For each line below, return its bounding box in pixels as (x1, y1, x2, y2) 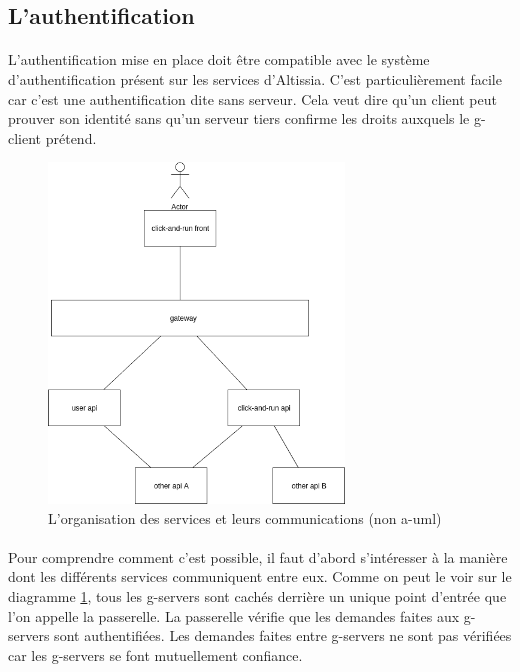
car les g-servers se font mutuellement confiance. (8, 644, 303, 665)
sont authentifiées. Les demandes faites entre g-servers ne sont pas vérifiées (54, 625, 512, 646)
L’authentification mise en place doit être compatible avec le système (8, 49, 430, 70)
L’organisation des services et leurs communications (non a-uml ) (48, 507, 442, 528)
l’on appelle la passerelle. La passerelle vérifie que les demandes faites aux (8, 605, 460, 626)
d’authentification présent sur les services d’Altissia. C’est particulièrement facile (8, 68, 502, 89)
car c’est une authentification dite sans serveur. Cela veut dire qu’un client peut (8, 88, 497, 109)
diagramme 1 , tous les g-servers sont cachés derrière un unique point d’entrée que (8, 585, 507, 606)
